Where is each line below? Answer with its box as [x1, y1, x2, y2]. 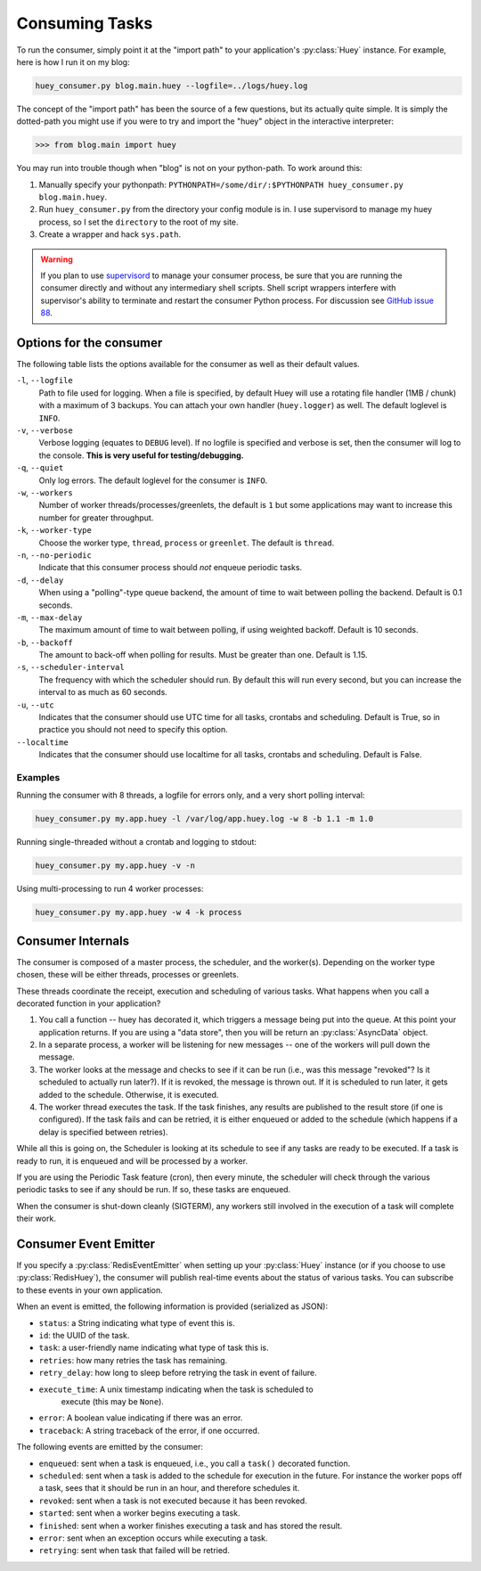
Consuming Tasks [16, 13, 153, 33]
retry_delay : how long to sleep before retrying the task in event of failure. [38, 1368, 317, 1379]
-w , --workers [16, 487, 73, 498]
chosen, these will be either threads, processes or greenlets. [16, 970, 240, 980]
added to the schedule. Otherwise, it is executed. [38, 1089, 219, 1100]
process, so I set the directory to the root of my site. [38, 217, 240, 227]
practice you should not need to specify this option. [38, 724, 228, 735]
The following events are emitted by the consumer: [16, 1442, 204, 1452]
